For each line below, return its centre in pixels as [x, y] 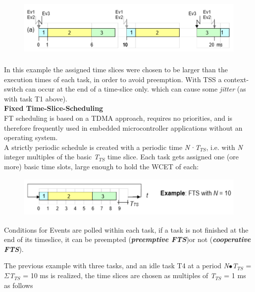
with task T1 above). [36, 98]
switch [14, 89]
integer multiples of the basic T [51, 157]
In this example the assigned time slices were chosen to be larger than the [116, 69]
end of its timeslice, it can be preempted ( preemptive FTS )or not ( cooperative [127, 239]
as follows [19, 285]
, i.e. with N [224, 147]
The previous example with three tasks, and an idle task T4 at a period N [117, 266]
